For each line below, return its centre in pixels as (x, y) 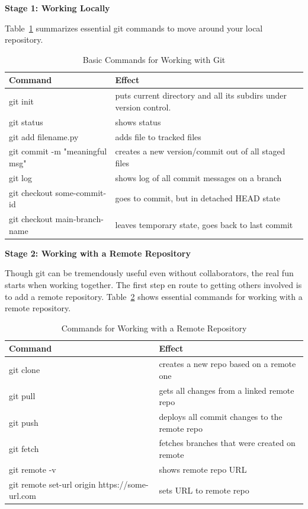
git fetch (24, 449)
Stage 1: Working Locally (57, 8)
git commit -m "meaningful (58, 151)
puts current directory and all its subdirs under (201, 95)
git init (22, 101)
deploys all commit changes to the (221, 417)
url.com (23, 496)
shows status (138, 121)
